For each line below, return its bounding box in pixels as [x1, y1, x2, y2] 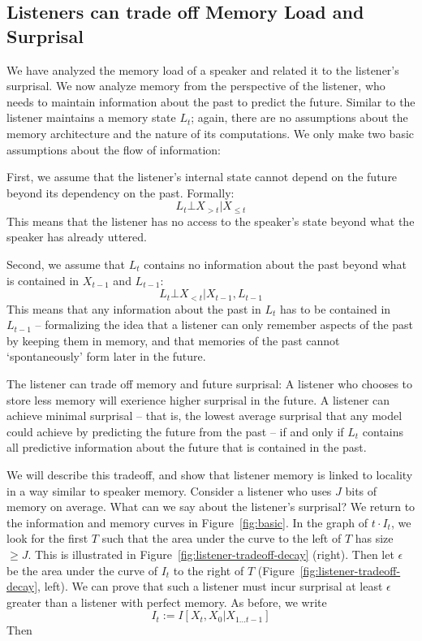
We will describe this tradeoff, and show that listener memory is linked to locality [6, 466, 413, 483]
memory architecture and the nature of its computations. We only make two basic [6, 124, 415, 141]
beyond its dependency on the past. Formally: [6, 184, 235, 201]
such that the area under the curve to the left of [101, 530, 342, 547]
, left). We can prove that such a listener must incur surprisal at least [37, 578, 383, 595]
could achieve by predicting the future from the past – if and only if [6, 422, 344, 440]
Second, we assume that [6, 255, 125, 272]
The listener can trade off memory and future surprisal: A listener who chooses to [6, 375, 413, 392]
